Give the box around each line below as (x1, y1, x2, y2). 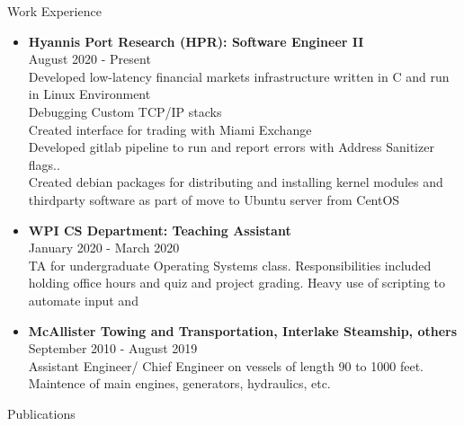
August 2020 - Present (28, 49, 151, 68)
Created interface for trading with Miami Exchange (28, 120, 312, 138)
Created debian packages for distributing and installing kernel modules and (28, 173, 443, 191)
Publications (7, 404, 76, 422)
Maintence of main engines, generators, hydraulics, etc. (28, 374, 331, 393)
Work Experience (7, 2, 102, 20)
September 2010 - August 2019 (28, 339, 198, 358)
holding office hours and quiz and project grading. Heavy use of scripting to (28, 273, 445, 292)
